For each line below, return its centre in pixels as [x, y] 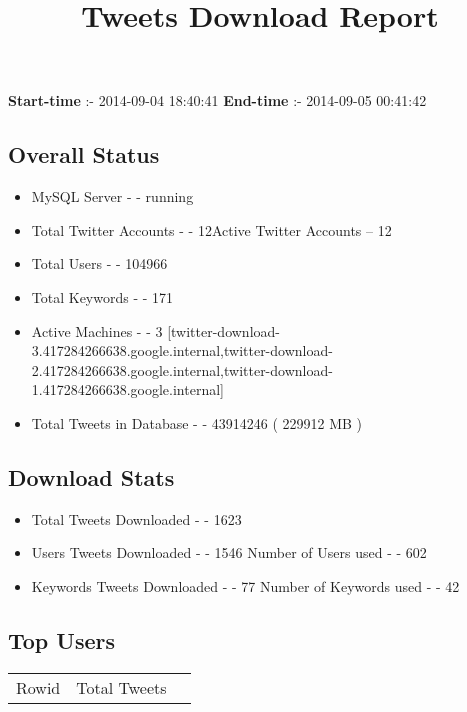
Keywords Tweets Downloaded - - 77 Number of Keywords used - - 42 [245, 585]
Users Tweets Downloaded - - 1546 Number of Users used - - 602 [229, 552]
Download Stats [91, 476]
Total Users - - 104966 [99, 263]
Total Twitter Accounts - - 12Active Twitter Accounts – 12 [211, 229]
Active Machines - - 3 [97, 330]
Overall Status [84, 154]
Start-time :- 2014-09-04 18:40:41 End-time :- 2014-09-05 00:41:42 [217, 100]
